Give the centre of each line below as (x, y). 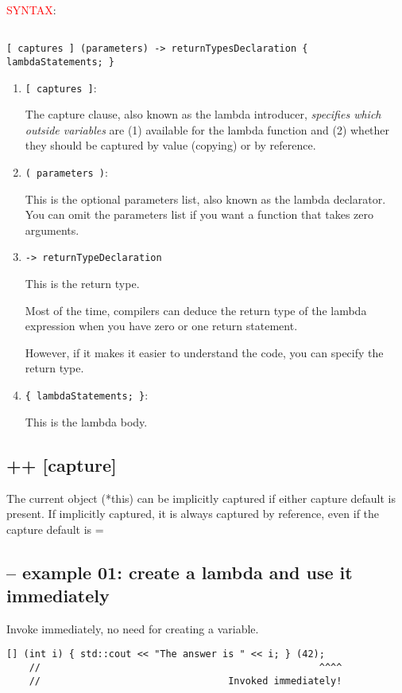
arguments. (52, 230)
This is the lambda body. (86, 421)
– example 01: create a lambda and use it (180, 572)
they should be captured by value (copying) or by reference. (170, 145)
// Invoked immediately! (186, 681)
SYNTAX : (31, 10)
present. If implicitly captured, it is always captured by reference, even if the (193, 514)
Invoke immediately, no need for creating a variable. (133, 628)
